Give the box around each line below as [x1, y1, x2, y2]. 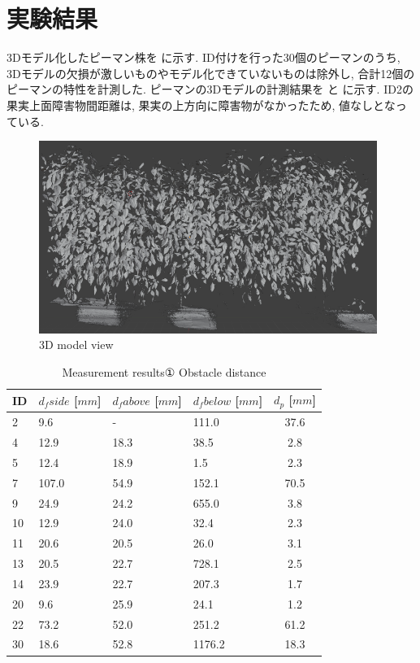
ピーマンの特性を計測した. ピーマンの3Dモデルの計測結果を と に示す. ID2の [6, 81, 414, 98]
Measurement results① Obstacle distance [62, 363, 266, 380]
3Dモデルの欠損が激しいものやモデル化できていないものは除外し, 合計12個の [6, 64, 415, 81]
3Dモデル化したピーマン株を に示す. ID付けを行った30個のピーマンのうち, [6, 49, 401, 66]
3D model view [39, 336, 114, 353]
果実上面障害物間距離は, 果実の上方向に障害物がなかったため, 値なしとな [6, 96, 396, 113]
